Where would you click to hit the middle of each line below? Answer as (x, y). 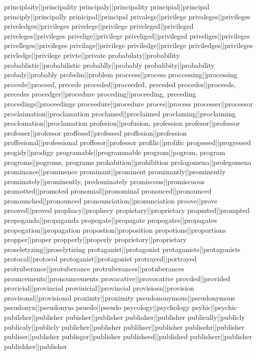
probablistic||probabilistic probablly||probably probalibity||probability (109, 65)
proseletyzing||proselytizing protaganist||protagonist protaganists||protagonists (122, 249)
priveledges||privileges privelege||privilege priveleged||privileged (99, 26)
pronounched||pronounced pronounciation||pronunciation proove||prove (111, 200)
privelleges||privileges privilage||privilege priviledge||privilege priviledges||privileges (128, 45)
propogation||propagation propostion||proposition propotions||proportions (115, 229)
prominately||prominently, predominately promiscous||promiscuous (105, 181)
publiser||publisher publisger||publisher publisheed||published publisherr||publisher (128, 336)
